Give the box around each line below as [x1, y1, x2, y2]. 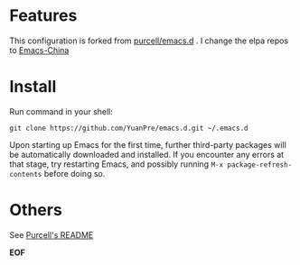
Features [9, 5, 78, 26]
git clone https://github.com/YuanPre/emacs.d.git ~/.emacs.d [9, 123, 248, 132]
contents [9, 169, 42, 178]
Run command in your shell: [9, 105, 113, 117]
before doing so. [43, 168, 106, 178]
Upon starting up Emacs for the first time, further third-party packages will [9, 139, 286, 150]
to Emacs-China [9, 44, 70, 55]
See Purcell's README [9, 229, 94, 240]
